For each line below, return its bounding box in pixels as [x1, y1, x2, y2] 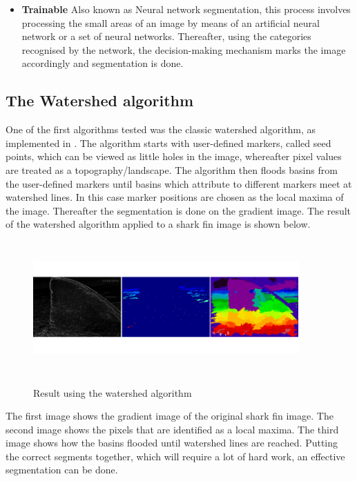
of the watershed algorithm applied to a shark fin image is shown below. [6, 217, 311, 231]
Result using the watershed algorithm [33, 385, 192, 400]
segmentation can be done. [6, 462, 118, 477]
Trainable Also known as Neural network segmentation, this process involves [21, 2, 351, 16]
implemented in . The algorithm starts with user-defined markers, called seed [6, 135, 331, 150]
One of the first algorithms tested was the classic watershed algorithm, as [6, 122, 316, 137]
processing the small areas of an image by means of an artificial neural [21, 15, 320, 30]
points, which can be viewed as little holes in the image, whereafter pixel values [6, 149, 342, 164]
